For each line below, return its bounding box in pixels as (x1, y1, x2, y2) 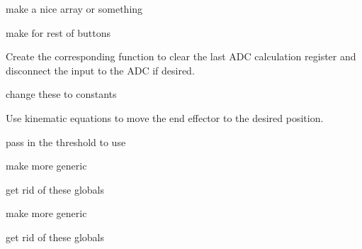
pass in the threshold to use (6, 134, 126, 149)
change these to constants (6, 87, 117, 101)
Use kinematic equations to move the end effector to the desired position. (6, 110, 324, 125)
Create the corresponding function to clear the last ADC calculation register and (6, 49, 356, 64)
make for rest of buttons (6, 25, 111, 40)
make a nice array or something (6, 1, 143, 16)
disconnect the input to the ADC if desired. (6, 62, 195, 77)
